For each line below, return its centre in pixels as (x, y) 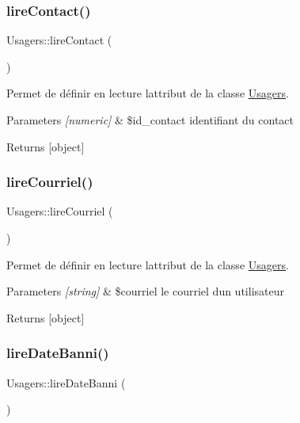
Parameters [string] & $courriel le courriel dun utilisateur (145, 291)
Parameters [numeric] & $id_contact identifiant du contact (150, 120)
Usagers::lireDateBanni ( (66, 382)
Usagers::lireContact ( (59, 40)
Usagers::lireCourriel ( (60, 211)
